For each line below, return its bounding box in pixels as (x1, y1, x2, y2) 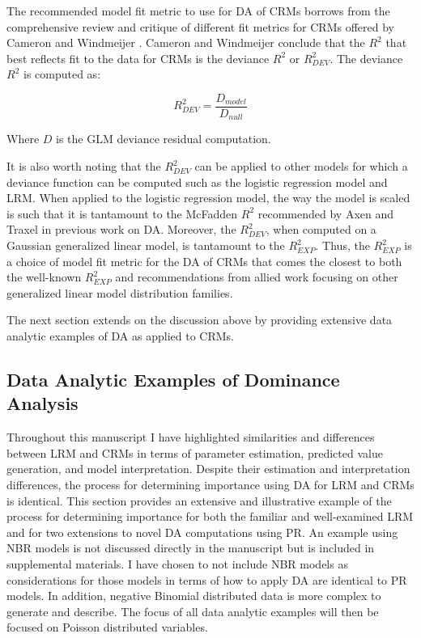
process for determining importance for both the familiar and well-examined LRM (6, 508, 414, 525)
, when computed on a (266, 221, 376, 238)
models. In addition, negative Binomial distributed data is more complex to (6, 587, 381, 604)
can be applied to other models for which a (194, 158, 408, 175)
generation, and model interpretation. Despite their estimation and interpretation (6, 460, 410, 477)
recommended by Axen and (257, 205, 394, 222)
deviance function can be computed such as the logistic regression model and (6, 173, 388, 190)
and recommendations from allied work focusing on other (115, 268, 398, 285)
